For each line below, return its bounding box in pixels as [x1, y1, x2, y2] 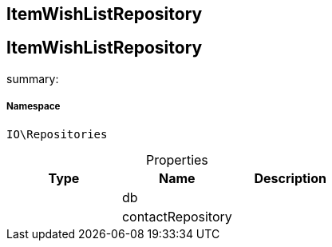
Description [254, 169, 326, 186]
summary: [6, 71, 59, 86]
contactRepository [121, 208, 232, 225]
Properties [145, 151, 208, 168]
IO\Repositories [6, 127, 108, 141]
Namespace [6, 101, 61, 113]
